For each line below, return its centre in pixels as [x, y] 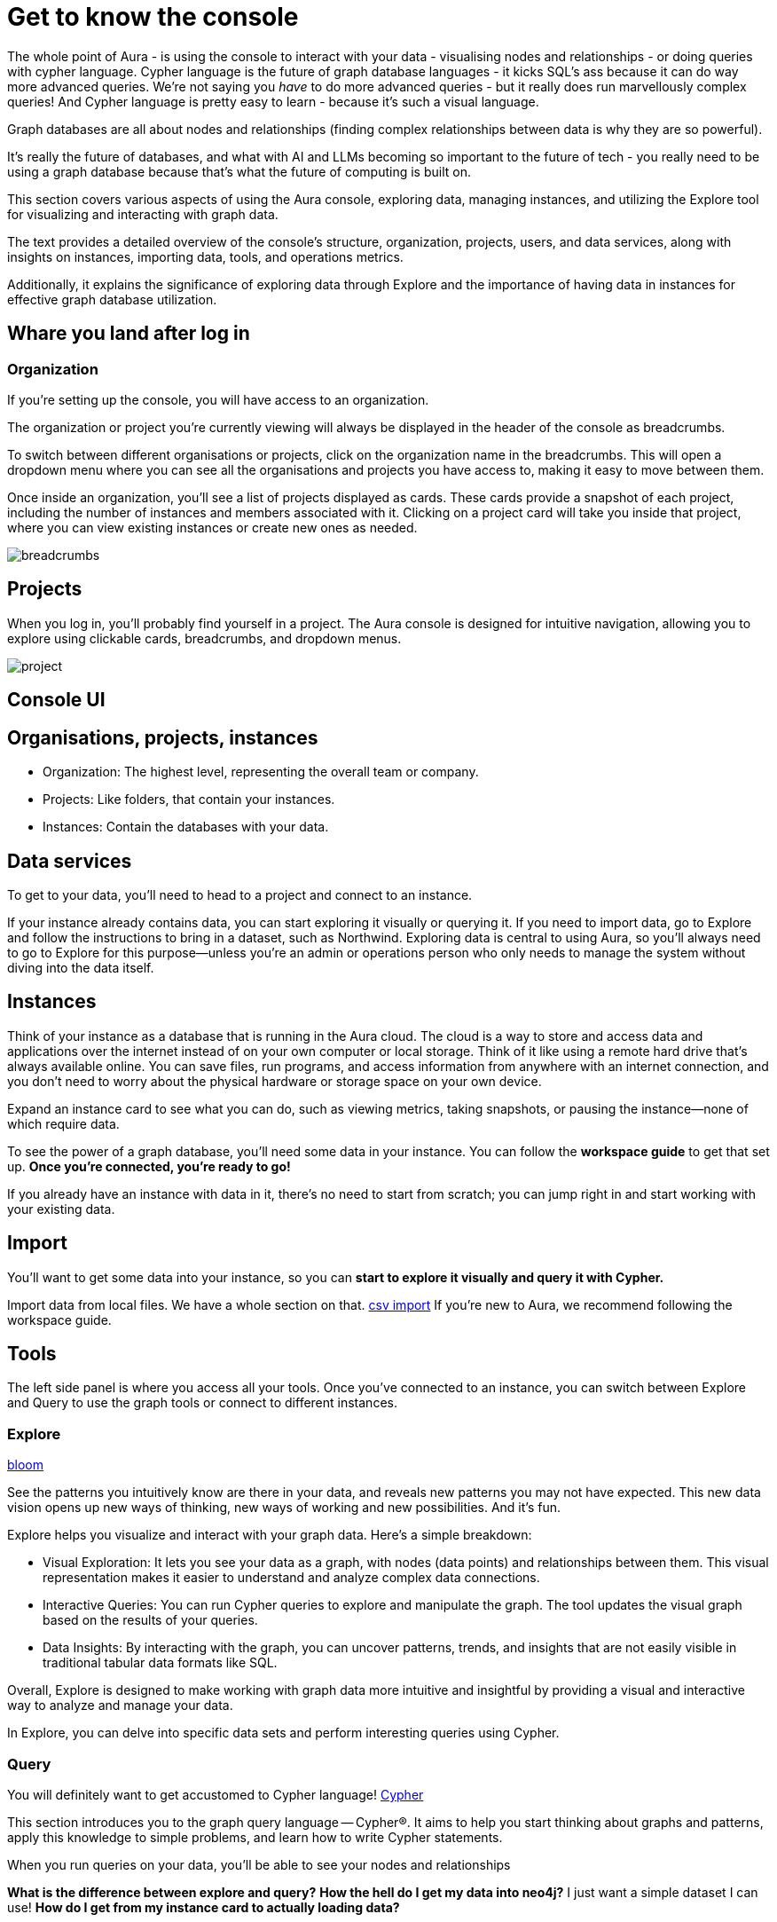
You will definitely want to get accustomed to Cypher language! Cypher [216, 1794]
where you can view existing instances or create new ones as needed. [212, 527]
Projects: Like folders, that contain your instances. [189, 800]
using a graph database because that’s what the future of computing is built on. [239, 171]
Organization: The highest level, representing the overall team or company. [261, 772]
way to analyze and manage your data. [120, 1705]
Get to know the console [153, 17]
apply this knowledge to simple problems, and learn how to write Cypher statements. [255, 1837]
